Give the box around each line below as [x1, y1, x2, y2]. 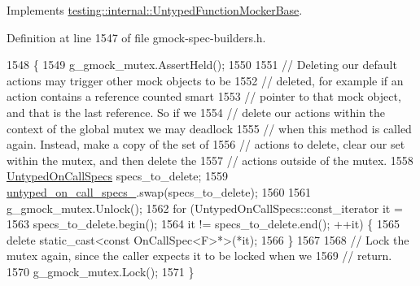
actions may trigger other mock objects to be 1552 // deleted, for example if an [7, 71, 404, 89]
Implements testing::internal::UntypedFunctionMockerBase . [7, 2, 303, 18]
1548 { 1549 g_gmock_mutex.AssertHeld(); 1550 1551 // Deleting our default [7, 56, 397, 73]
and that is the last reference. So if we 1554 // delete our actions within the [7, 103, 386, 120]
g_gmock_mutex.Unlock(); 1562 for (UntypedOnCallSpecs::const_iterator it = [7, 199, 403, 216]
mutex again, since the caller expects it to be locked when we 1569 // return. [7, 247, 392, 264]
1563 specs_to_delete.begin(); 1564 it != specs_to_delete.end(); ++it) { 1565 [7, 215, 400, 232]
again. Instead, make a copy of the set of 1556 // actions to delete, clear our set [7, 136, 405, 153]
